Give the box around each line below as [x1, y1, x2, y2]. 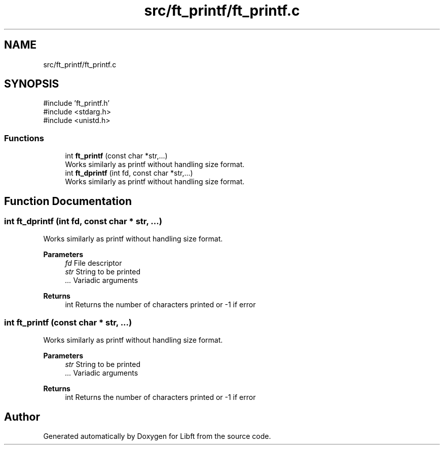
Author [4, 410, 40, 423]
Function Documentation [4, 194, 132, 208]
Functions [4, 133, 44, 143]
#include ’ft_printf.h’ [43, 99, 110, 108]
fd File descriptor [65, 259, 122, 268]
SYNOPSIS [4, 77, 59, 91]
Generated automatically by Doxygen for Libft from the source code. [43, 432, 271, 440]
